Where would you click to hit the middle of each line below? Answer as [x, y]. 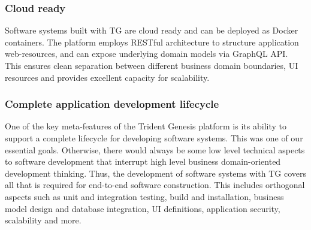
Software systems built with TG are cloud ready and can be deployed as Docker [152, 30]
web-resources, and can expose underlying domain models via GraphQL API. [147, 54]
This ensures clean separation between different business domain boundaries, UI [152, 65]
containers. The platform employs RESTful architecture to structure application [152, 42]
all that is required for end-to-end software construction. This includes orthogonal [155, 185]
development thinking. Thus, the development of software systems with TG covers [156, 173]
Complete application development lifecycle [112, 104]
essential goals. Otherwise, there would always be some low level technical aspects [155, 149]
